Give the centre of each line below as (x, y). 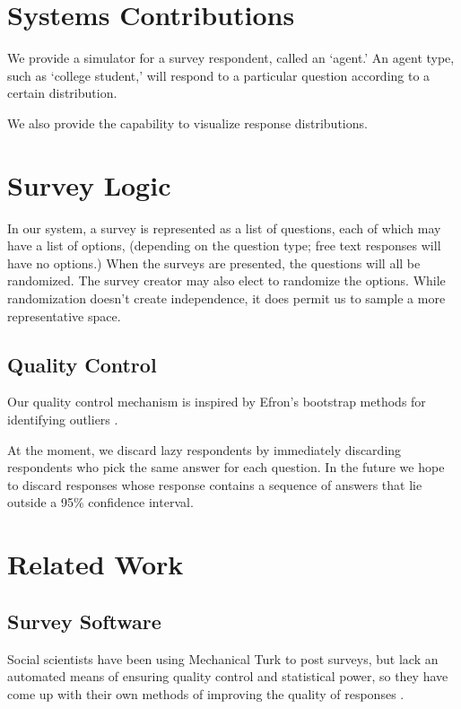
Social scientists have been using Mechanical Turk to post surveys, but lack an (223, 658)
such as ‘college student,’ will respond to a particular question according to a (219, 75)
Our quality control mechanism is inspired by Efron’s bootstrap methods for (217, 402)
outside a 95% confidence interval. (100, 502)
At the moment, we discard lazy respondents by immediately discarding (204, 449)
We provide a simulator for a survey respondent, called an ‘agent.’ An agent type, (231, 58)
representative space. (64, 315)
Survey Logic (89, 184)
